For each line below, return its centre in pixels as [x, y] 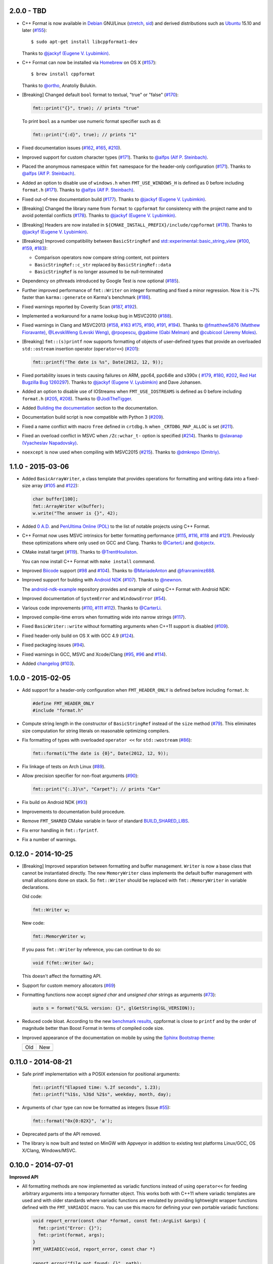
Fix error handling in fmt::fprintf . [60, 830]
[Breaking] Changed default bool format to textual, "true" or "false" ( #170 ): [100, 95]
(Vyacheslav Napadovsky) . [50, 443]
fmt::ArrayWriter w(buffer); [69, 506]
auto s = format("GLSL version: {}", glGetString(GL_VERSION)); [114, 1008]
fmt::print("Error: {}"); [70, 1228]
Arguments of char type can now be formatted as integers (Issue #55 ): [96, 1108]
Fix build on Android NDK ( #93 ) [55, 802]
